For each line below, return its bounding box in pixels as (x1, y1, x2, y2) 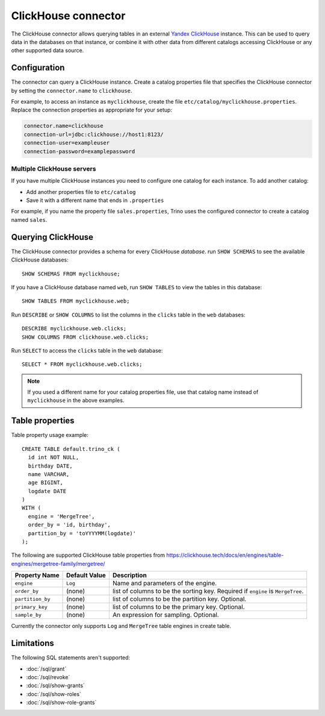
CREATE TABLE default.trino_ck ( (22, 445, 120, 452)
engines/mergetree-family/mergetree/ (11, 560, 105, 567)
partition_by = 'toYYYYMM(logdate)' (28, 530, 137, 536)
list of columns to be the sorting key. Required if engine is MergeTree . (112, 587, 304, 595)
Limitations (11, 638, 54, 648)
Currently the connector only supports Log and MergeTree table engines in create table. (11, 623, 232, 630)
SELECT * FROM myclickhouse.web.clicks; (22, 361, 143, 368)
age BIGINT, (28, 479, 63, 486)
